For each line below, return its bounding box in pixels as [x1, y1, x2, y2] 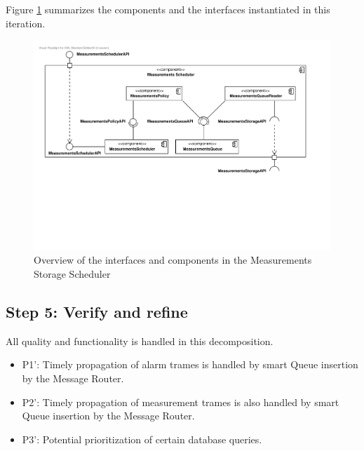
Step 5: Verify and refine [6, 301, 188, 323]
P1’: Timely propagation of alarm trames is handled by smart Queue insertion [22, 357, 358, 372]
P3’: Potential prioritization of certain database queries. [22, 431, 262, 446]
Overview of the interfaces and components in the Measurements [34, 253, 312, 267]
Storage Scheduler [34, 267, 111, 281]
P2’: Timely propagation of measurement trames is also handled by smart [22, 394, 339, 409]
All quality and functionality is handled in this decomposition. [6, 333, 274, 348]
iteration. [6, 15, 46, 30]
